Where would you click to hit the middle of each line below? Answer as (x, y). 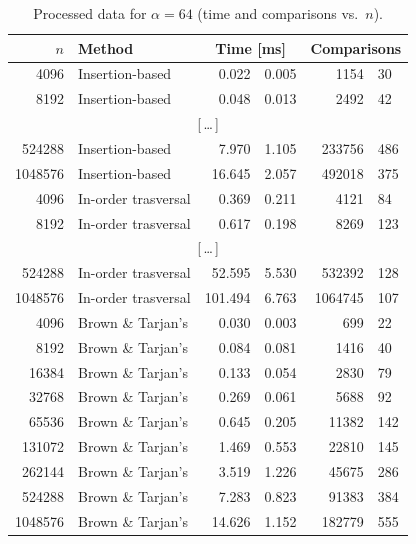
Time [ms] (250, 47)
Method (106, 47)
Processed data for (90, 13)
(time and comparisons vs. (278, 13)
